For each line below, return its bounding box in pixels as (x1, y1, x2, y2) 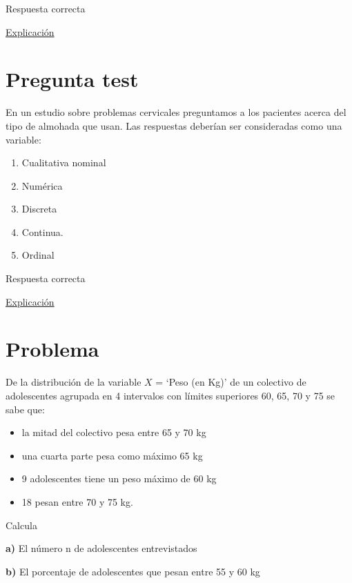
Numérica (21, 178, 63, 192)
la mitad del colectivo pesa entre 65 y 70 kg (21, 425, 206, 439)
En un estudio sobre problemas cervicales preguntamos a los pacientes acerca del (6, 105, 346, 119)
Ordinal (21, 248, 55, 262)
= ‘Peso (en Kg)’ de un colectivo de (155, 375, 306, 389)
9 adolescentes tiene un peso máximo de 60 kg (21, 471, 217, 486)
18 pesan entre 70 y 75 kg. (21, 494, 133, 508)
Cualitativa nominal (21, 155, 106, 170)
